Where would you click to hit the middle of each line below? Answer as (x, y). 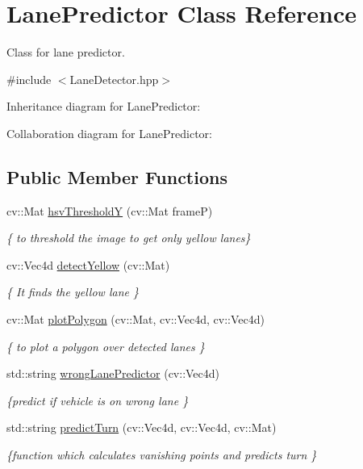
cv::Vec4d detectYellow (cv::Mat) (88, 264)
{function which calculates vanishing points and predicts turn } (162, 455)
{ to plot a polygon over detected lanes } (106, 346)
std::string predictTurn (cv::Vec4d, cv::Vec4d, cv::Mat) (142, 427)
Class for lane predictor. (66, 52)
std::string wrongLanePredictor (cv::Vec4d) (113, 373)
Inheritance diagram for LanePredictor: (104, 106)
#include (29, 79)
